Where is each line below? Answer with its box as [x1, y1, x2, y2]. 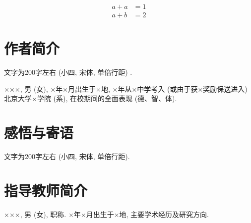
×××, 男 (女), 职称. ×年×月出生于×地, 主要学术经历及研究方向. [4, 209, 209, 219]
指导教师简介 [4, 180, 88, 200]
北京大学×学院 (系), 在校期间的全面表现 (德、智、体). [4, 93, 177, 104]
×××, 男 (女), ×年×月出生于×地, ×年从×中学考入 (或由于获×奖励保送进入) [4, 83, 248, 94]
